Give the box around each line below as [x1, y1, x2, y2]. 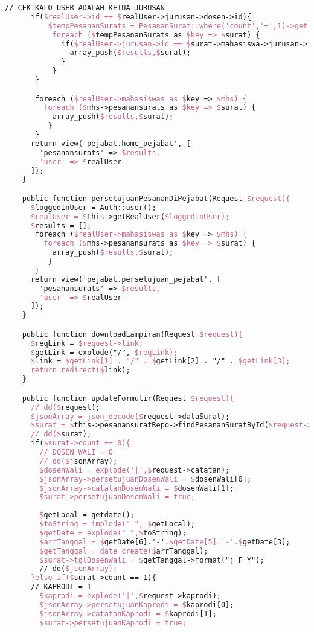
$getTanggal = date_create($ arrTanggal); [39, 546, 208, 555]
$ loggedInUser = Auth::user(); [30, 203, 156, 212]
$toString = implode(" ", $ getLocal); [39, 520, 196, 528]
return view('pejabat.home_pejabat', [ [30, 139, 191, 148]
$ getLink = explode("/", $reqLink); [30, 348, 178, 357]
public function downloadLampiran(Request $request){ [22, 330, 243, 339]
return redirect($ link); [30, 366, 130, 375]
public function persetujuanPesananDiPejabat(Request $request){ [22, 194, 290, 203]
